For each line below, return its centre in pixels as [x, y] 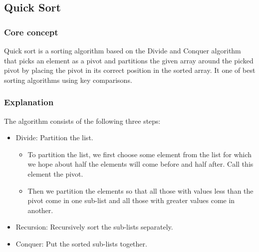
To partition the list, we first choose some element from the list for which [140, 154]
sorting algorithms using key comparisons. [68, 80]
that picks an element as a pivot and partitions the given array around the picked [129, 60]
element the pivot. [55, 173]
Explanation [29, 102]
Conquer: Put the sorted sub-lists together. [81, 243]
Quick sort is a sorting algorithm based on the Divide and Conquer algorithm [123, 50]
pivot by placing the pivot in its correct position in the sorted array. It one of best [130, 70]
